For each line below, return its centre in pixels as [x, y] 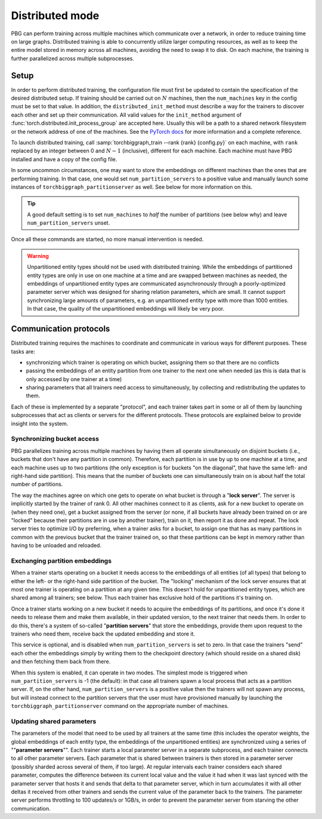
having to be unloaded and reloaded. [56, 545]
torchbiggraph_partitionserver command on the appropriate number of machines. [120, 706]
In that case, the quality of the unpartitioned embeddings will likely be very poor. [126, 309]
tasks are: [23, 351]
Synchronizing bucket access [55, 439]
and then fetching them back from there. [61, 662]
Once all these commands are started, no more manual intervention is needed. [107, 240]
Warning [38, 256]
